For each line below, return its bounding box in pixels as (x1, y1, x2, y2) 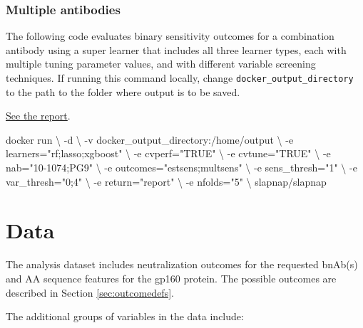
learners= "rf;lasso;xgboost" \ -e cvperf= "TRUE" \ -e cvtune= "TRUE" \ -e (6, 146, 331, 161)
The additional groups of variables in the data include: (6, 309, 244, 324)
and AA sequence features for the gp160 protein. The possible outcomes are (6, 270, 337, 285)
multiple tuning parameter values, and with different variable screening (6, 56, 316, 71)
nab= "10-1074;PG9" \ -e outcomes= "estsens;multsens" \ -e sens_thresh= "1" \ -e (6, 160, 357, 175)
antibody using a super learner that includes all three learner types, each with (6, 42, 347, 57)
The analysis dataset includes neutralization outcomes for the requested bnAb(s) (6, 257, 358, 272)
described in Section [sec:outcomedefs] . (6, 285, 174, 300)
